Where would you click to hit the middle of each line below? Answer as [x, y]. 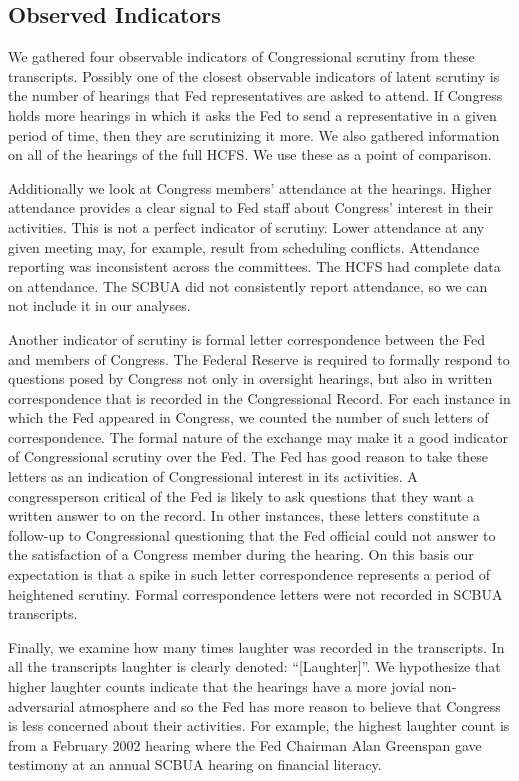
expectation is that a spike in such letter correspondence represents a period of [249, 574]
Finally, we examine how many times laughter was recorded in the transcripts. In [256, 646]
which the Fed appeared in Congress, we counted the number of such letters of [248, 417]
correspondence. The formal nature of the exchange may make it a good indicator [258, 436]
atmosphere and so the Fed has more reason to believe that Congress [289, 705]
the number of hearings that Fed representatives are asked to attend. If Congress [255, 95]
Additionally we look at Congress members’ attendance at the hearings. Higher [250, 187]
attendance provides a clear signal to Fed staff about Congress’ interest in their [251, 207]
